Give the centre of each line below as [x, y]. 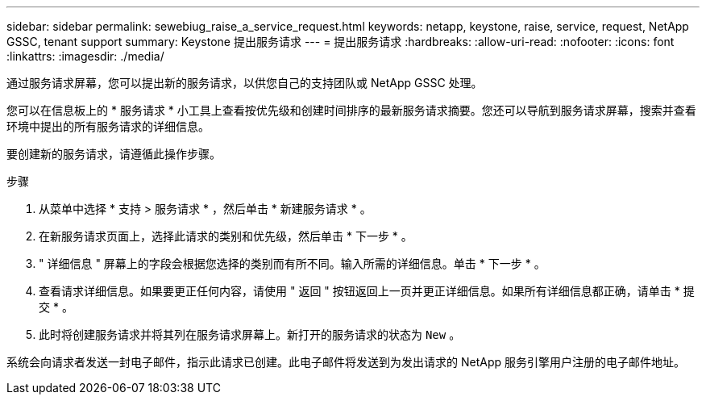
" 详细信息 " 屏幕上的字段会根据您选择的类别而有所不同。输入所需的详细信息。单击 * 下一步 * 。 [292, 263]
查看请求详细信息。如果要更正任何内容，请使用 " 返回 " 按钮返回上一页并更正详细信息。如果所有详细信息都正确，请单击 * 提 [367, 291]
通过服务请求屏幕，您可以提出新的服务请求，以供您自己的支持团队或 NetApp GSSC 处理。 [245, 83]
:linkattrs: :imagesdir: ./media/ [85, 56]
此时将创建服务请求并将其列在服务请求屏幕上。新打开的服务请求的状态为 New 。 [250, 334]
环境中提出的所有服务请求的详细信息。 [108, 126]
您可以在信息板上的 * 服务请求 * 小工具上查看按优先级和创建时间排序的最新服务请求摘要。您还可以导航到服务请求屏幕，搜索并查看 [351, 110]
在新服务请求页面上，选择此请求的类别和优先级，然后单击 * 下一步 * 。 [226, 236]
